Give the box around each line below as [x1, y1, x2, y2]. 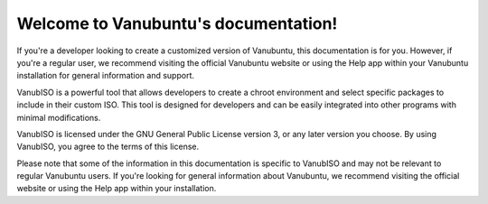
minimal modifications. [16, 112, 101, 123]
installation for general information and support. [16, 70, 194, 81]
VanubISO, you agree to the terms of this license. [16, 141, 199, 153]
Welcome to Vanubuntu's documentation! [16, 14, 338, 33]
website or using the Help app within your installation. [16, 183, 217, 194]
